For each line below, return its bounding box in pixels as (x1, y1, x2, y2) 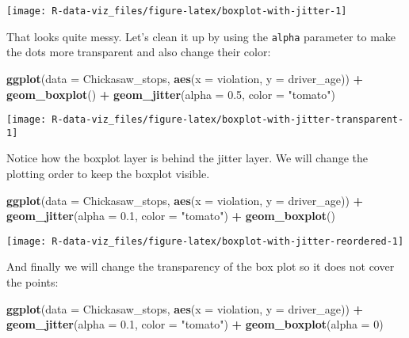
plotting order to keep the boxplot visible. (6, 165, 210, 181)
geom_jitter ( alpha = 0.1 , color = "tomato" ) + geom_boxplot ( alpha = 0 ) (6, 316, 384, 332)
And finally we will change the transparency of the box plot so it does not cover (6, 258, 395, 275)
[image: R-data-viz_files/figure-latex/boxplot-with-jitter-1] (6, 6, 347, 17)
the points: (6, 274, 59, 291)
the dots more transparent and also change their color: (6, 44, 271, 60)
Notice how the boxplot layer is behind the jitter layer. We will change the (6, 150, 368, 166)
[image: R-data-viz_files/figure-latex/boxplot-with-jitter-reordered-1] (6, 235, 404, 247)
